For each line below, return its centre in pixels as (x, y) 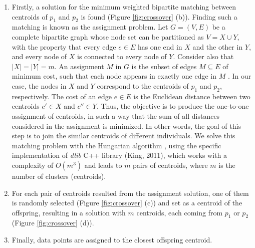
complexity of (33, 165)
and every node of (39, 56)
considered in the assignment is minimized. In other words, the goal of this (126, 126)
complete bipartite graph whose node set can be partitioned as (108, 36)
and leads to (103, 165)
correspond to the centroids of (143, 85)
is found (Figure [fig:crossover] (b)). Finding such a (159, 16)
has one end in (160, 46)
